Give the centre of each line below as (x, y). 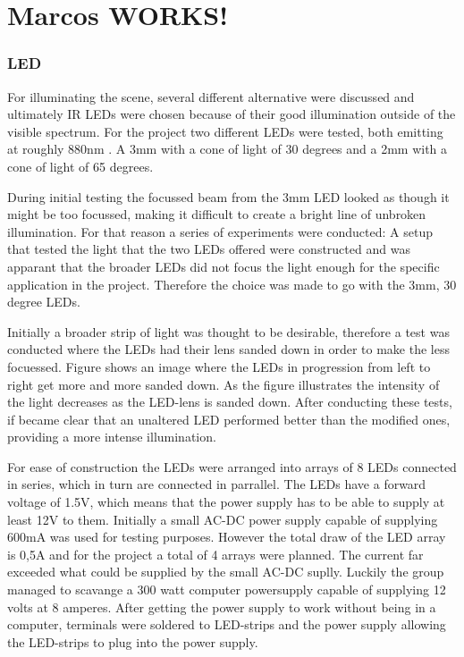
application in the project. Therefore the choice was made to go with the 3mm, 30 (232, 284)
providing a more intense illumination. (112, 437)
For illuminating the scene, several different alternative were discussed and (211, 96)
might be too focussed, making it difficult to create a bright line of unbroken (217, 214)
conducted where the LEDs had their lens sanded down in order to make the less (228, 349)
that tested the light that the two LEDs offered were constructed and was (209, 249)
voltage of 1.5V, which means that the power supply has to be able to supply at (226, 502)
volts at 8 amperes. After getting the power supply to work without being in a (222, 606)
